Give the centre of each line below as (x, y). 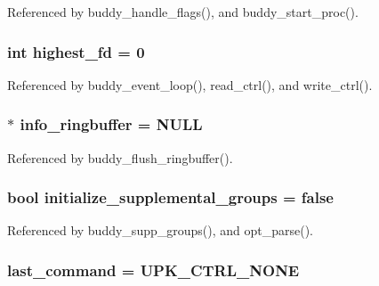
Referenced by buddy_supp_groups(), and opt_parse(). (160, 230)
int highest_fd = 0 (76, 51)
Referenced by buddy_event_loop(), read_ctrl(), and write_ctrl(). (190, 84)
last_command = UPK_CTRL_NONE (153, 270)
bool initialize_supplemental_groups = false (170, 197)
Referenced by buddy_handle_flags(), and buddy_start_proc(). (183, 12)
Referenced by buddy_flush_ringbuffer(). (120, 157)
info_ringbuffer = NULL (111, 124)
